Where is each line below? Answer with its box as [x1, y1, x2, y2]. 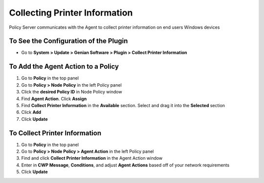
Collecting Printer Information [9, 7, 133, 18]
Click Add [21, 110, 42, 115]
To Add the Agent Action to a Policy [9, 62, 119, 71]
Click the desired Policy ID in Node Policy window [21, 89, 122, 95]
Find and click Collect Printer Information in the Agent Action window [21, 155, 163, 161]
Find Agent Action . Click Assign [21, 95, 87, 102]
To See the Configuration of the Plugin [9, 37, 128, 45]
